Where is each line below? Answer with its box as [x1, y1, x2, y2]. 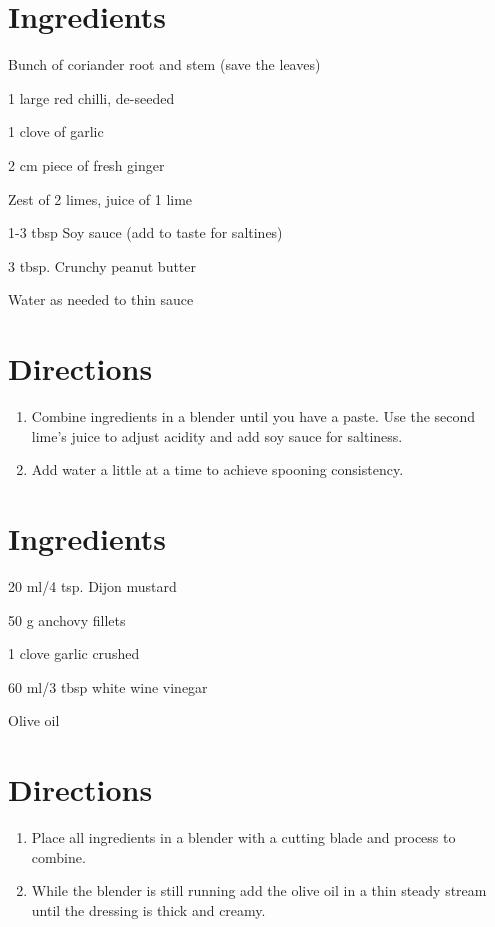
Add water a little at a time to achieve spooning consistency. [31, 459, 404, 480]
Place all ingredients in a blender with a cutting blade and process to [31, 827, 456, 847]
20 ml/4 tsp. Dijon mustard [8, 575, 177, 596]
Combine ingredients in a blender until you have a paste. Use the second [31, 406, 476, 426]
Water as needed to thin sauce [8, 289, 194, 310]
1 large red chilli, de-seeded [8, 87, 175, 108]
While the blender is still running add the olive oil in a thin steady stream [31, 880, 487, 901]
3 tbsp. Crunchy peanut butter [8, 255, 197, 276]
